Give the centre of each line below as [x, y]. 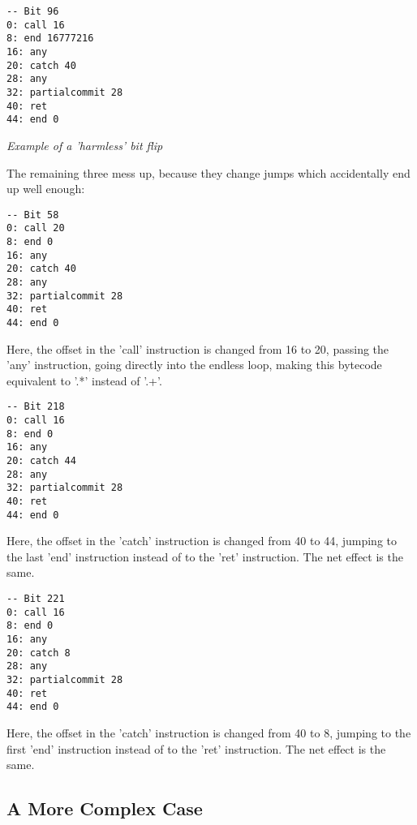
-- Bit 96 [33, 11]
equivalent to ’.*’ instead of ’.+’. [84, 380]
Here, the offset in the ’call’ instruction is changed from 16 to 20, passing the [198, 348]
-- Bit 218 [36, 407]
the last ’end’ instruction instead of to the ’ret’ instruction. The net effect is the [205, 556]
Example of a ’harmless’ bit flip [85, 145]
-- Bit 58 [33, 215]
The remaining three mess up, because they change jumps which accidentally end [208, 172]
